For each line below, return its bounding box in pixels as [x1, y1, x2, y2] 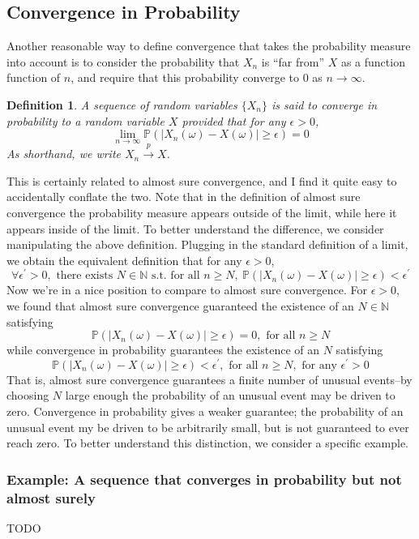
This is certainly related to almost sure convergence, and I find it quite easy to [6, 172, 397, 189]
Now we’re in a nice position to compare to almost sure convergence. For [6, 281, 368, 298]
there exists [56, 270, 113, 282]
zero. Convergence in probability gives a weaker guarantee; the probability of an [6, 403, 404, 420]
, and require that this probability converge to [71, 69, 300, 86]
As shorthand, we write [6, 145, 121, 162]
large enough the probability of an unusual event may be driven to [65, 387, 395, 404]
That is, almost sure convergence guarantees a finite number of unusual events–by [6, 370, 413, 387]
